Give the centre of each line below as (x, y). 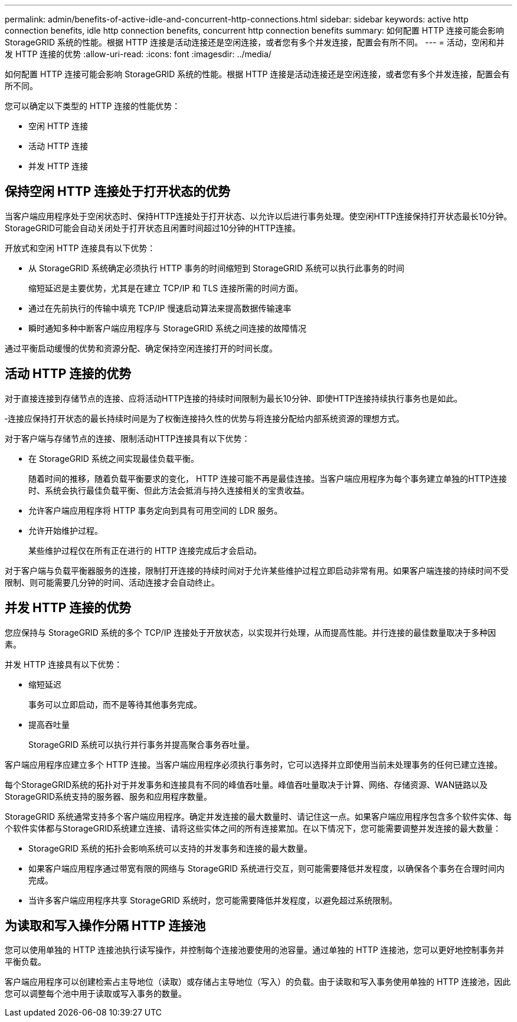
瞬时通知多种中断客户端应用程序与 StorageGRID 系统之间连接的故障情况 (167, 328)
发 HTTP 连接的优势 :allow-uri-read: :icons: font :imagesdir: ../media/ (138, 54)
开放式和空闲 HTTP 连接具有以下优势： (80, 248)
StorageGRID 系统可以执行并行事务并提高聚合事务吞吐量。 (141, 744)
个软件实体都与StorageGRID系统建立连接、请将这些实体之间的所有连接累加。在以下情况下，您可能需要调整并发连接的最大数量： (253, 828)
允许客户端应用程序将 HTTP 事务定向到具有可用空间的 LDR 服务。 (156, 510)
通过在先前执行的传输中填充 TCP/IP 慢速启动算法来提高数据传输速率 (160, 308)
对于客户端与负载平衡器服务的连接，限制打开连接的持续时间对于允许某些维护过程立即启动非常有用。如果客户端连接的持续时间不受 (257, 570)
